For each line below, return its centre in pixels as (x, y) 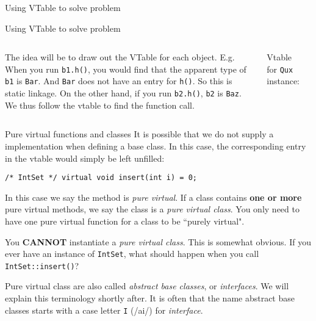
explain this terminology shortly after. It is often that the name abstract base (150, 298)
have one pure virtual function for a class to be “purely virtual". (125, 221)
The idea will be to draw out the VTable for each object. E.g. (120, 57)
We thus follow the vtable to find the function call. (100, 105)
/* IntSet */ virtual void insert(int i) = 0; (101, 178)
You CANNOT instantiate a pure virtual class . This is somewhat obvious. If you (158, 241)
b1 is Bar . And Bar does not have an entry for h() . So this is (119, 81)
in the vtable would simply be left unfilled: (85, 158)
